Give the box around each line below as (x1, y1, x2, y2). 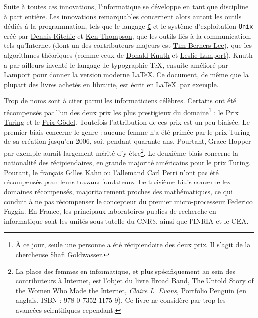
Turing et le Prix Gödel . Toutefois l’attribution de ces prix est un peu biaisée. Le (4, 117, 250, 127)
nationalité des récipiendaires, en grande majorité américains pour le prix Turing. (4, 157, 251, 168)
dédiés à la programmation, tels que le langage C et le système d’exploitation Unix (4, 21, 253, 31)
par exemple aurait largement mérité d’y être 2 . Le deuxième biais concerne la (4, 146, 238, 158)
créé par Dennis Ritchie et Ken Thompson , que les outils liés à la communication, (4, 30, 252, 41)
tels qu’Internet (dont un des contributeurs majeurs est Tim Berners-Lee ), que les (4, 40, 252, 50)
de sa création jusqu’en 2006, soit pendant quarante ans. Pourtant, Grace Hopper (4, 136, 251, 146)
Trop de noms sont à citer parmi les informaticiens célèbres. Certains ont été (4, 95, 236, 106)
